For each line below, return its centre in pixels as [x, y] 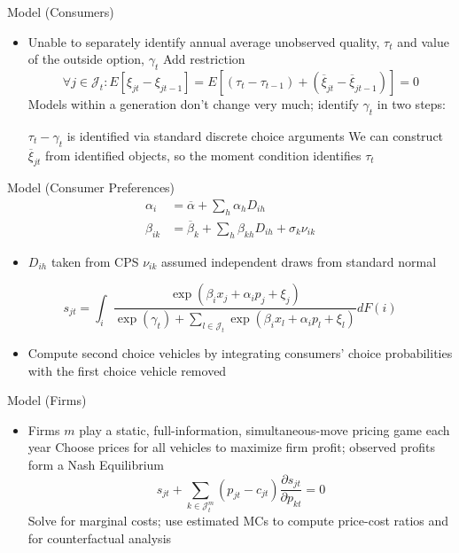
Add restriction [204, 59]
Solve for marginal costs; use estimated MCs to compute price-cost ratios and [238, 521]
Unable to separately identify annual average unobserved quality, [204, 41]
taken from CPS [95, 261]
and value [423, 41]
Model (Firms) [47, 400]
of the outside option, [86, 59]
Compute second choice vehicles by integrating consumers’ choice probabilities [240, 353]
